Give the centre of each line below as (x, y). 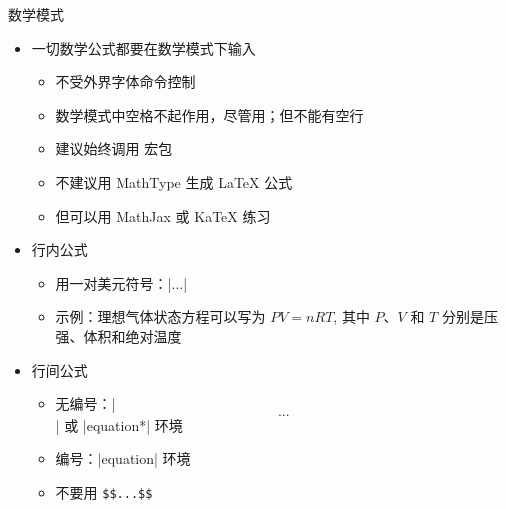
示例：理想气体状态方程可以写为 (160, 316)
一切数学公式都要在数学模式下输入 (143, 47)
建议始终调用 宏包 (114, 148)
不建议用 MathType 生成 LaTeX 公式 (174, 181)
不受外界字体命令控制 (125, 81)
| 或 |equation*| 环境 (119, 424)
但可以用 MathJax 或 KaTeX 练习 (163, 215)
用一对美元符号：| (113, 282)
